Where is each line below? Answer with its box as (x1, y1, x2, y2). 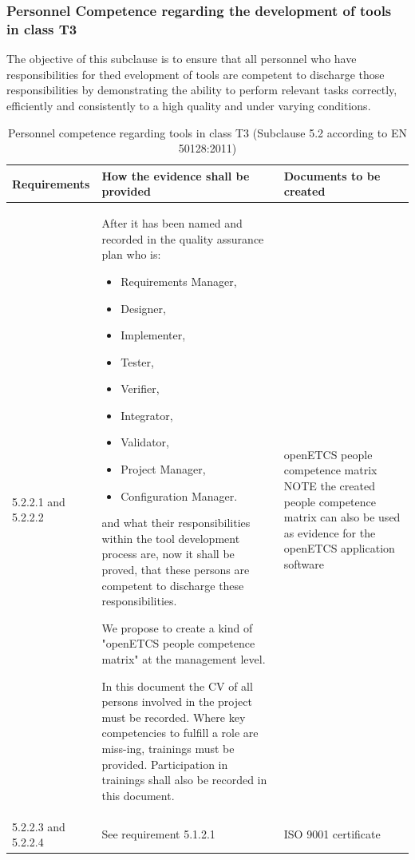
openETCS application (283, 540, 395, 557)
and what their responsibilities (101, 514, 251, 531)
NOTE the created (283, 478, 375, 494)
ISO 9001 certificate (283, 826, 381, 842)
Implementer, (121, 327, 186, 343)
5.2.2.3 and (12, 818, 65, 834)
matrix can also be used (283, 509, 401, 525)
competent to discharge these (101, 577, 244, 593)
